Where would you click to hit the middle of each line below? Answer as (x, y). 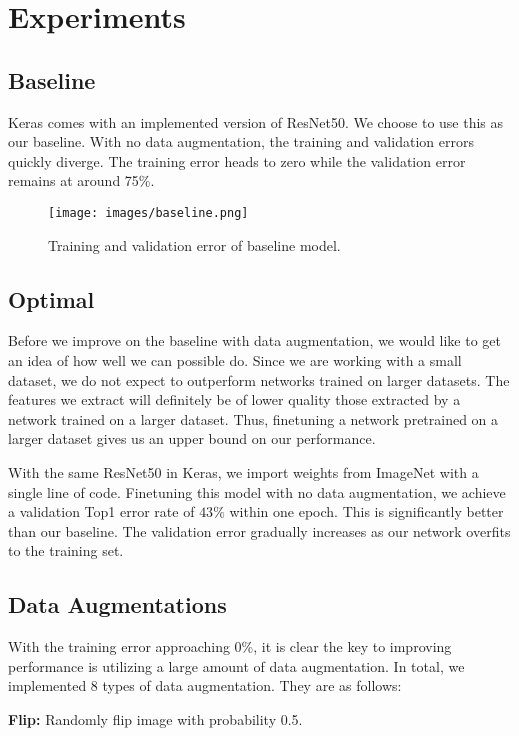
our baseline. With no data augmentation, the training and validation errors (241, 141)
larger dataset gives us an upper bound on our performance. (192, 438)
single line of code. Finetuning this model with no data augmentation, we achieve (257, 491)
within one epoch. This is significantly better (366, 511)
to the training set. (66, 550)
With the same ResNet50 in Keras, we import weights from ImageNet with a (243, 471)
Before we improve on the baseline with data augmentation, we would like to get (255, 340)
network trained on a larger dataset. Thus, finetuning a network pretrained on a (253, 418)
